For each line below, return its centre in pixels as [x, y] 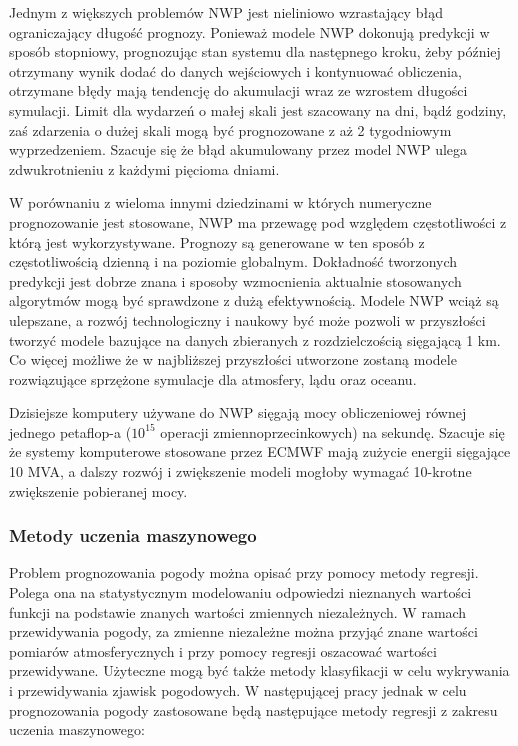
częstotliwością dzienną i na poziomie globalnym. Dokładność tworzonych [233, 261]
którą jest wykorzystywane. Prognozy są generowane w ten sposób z [217, 241]
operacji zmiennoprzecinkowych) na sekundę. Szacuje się [332, 431]
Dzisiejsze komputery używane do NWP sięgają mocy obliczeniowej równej [238, 412]
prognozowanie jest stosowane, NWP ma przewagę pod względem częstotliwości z [258, 221]
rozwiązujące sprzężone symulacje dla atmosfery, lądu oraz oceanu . [213, 378]
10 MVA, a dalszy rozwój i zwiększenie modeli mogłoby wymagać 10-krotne [240, 471]
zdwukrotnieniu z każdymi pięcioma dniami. [144, 168]
